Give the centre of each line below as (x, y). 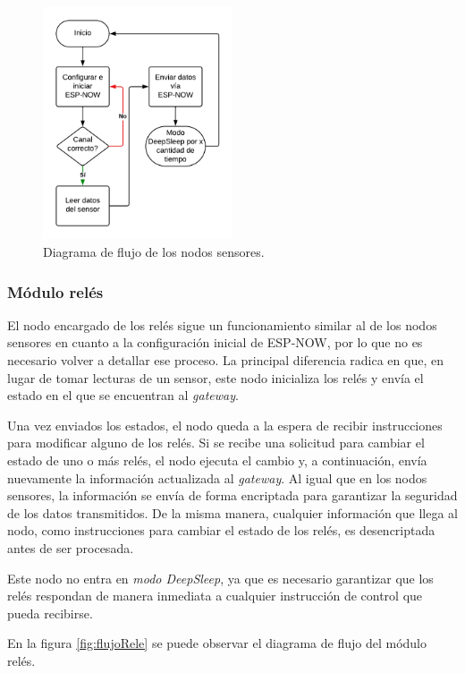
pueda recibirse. (50, 613)
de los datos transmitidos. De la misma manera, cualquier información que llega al (232, 512)
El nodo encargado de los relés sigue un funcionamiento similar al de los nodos (222, 324)
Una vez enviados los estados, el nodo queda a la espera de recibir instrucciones (225, 425)
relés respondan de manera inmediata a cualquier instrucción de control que (215, 596)
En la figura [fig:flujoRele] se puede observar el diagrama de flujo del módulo (217, 643)
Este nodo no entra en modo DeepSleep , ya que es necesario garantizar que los (220, 578)
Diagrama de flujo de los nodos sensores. (154, 252)
